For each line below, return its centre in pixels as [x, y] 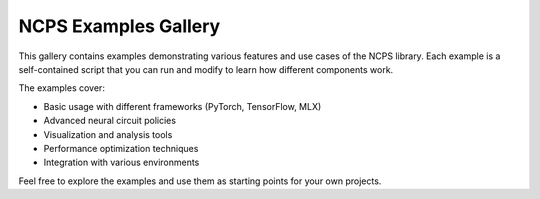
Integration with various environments [121, 162]
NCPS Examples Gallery [119, 26]
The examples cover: [61, 88]
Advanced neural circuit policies [110, 121]
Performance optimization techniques [121, 148]
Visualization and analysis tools [108, 134]
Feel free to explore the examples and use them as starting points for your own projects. [200, 181]
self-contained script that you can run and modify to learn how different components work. [206, 69]
